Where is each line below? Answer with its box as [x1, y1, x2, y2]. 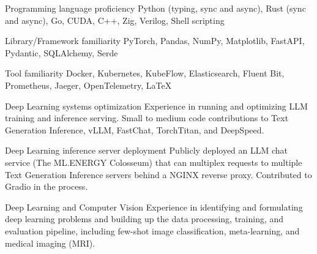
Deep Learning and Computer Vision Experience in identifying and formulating [5, 200, 303, 213]
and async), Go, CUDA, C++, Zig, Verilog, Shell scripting [5, 13, 225, 26]
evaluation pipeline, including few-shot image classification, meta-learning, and [5, 224, 300, 237]
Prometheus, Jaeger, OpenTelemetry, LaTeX [5, 78, 172, 91]
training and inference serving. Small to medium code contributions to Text [5, 111, 289, 124]
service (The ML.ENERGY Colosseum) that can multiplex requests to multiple [5, 155, 302, 168]
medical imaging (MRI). [5, 236, 95, 249]
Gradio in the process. [5, 180, 88, 193]
